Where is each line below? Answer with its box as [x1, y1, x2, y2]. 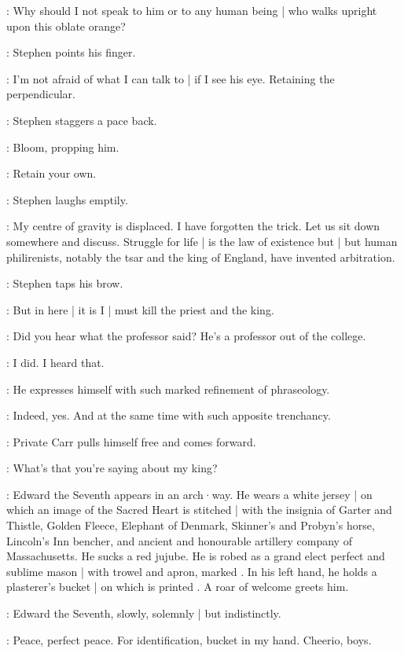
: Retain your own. [6, 165, 97, 182]
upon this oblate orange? [6, 17, 126, 34]
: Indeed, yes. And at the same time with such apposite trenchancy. [6, 407, 331, 424]
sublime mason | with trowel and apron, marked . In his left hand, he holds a [6, 563, 377, 579]
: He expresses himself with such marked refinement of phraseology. [6, 380, 330, 397]
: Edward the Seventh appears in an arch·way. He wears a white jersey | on [6, 486, 373, 502]
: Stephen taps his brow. [6, 275, 123, 292]
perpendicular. [6, 86, 76, 102]
